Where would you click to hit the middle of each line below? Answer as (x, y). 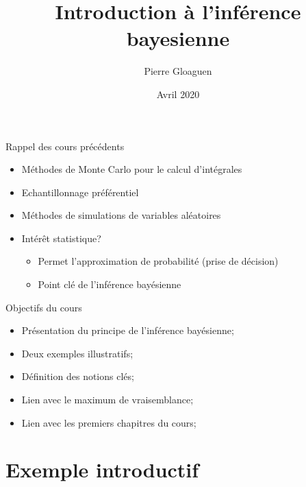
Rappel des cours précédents (65, 146)
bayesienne (178, 38)
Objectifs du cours (44, 307)
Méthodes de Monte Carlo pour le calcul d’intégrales (132, 169)
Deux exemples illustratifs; (77, 353)
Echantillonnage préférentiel (80, 192)
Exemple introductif (102, 470)
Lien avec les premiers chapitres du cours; (109, 422)
